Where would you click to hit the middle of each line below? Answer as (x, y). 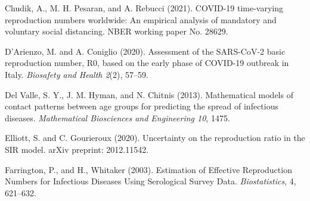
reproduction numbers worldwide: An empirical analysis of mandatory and (141, 19)
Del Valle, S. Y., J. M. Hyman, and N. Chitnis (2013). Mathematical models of (149, 94)
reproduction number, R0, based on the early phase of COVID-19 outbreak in (147, 63)
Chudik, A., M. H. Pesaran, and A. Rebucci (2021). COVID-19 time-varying (144, 8)
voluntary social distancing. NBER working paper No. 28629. (117, 31)
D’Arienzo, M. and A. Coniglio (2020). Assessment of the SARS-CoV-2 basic (145, 51)
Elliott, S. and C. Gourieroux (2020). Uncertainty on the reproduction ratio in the (155, 138)
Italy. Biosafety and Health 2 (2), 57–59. (77, 74)
